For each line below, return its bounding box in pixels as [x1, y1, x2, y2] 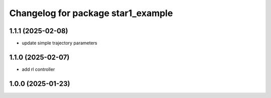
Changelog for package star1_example [9, 8, 173, 19]
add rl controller [22, 66, 55, 72]
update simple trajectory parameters [22, 40, 97, 46]
